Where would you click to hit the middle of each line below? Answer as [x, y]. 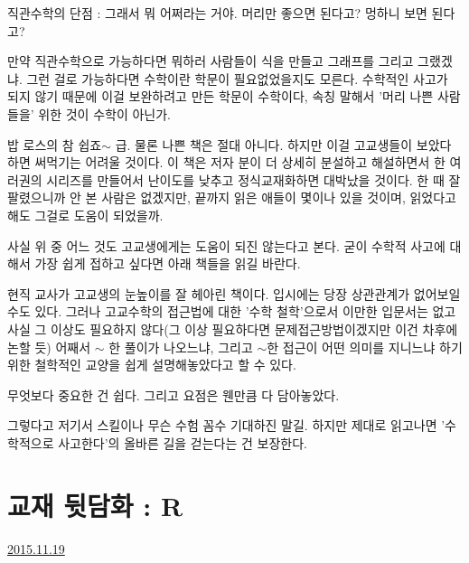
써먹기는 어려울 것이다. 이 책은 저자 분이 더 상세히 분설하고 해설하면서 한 [240, 162]
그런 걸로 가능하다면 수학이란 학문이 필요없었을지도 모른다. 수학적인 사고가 [237, 78]
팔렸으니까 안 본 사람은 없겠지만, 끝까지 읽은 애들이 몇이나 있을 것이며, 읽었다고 [232, 197]
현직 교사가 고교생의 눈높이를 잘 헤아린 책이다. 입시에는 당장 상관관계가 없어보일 [234, 293]
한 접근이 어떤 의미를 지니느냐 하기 [365, 347]
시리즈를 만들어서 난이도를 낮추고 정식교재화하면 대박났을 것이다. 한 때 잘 [253, 179]
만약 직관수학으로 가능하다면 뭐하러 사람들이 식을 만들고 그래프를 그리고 [211, 61]
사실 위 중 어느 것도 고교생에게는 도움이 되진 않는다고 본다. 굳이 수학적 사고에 [226, 245]
